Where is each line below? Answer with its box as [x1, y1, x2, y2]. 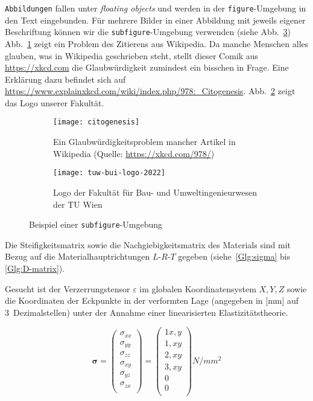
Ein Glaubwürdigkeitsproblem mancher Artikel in [53, 135, 236, 148]
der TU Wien [53, 197, 103, 210]
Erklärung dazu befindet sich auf [5, 72, 126, 85]
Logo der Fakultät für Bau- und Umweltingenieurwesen [53, 185, 257, 198]
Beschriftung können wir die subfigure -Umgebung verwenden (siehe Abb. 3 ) [5, 25, 291, 38]
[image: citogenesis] [53, 118, 140, 127]
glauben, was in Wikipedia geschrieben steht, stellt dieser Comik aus [5, 49, 259, 62]
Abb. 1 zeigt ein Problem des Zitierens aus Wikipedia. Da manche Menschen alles [5, 37, 309, 50]
